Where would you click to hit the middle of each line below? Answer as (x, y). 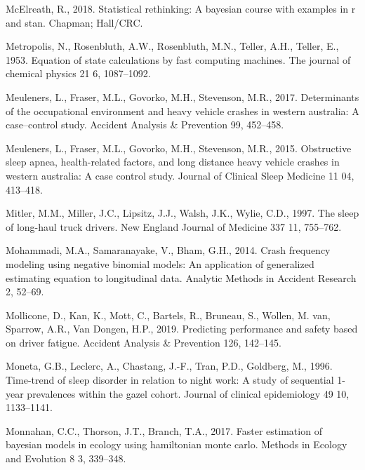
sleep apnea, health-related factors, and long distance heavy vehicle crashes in (173, 162)
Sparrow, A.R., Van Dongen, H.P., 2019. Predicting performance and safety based (182, 329)
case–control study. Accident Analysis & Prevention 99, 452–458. (145, 125)
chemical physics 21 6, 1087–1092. (78, 73)
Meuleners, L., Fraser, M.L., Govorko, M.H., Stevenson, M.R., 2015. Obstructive (179, 148)
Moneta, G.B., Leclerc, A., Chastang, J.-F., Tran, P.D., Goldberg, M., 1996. (169, 366)
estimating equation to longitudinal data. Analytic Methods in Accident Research (181, 277)
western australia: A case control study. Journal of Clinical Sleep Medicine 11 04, (180, 175)
